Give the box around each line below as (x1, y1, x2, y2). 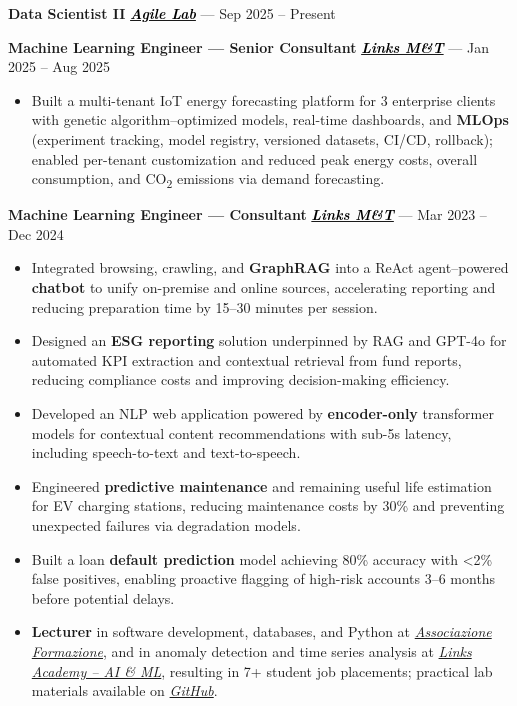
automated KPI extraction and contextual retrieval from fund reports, (31, 349, 462, 370)
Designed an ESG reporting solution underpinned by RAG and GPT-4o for (31, 330, 507, 351)
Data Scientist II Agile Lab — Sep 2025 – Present (8, 3, 336, 23)
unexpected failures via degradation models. (31, 515, 301, 535)
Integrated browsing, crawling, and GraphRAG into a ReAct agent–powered (31, 257, 509, 278)
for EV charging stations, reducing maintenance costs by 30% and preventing (31, 495, 505, 516)
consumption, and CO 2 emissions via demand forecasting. (31, 168, 385, 191)
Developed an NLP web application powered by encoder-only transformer (31, 403, 494, 424)
